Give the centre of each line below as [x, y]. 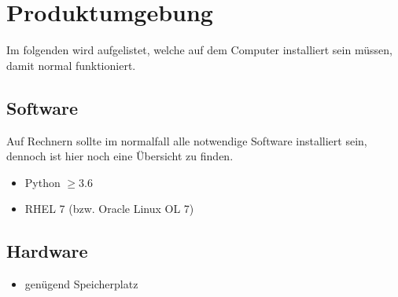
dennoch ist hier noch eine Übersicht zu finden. [120, 156]
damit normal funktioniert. [71, 65]
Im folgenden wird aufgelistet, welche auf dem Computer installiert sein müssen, [199, 50]
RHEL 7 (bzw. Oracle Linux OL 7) [109, 209]
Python [42, 182]
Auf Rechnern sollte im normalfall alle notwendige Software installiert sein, [187, 140]
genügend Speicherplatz [81, 284]
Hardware [47, 251]
